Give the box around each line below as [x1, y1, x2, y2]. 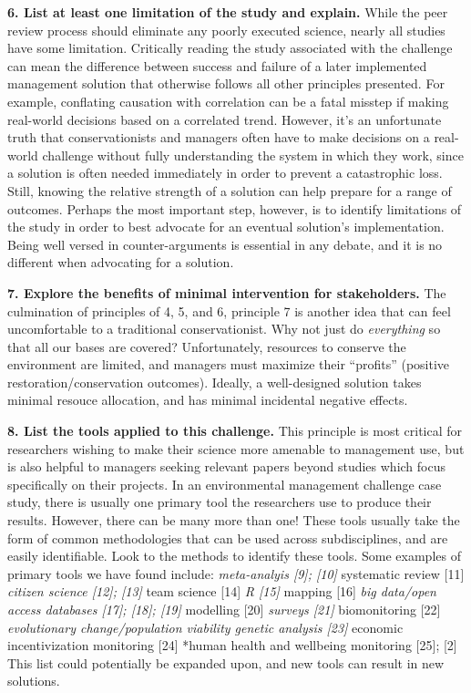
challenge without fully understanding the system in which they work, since [42, 145, 464, 164]
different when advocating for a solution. [7, 253, 234, 272]
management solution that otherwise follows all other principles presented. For [7, 74, 445, 93]
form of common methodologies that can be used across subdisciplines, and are [7, 528, 448, 547]
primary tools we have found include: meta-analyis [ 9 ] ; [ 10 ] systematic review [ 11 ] [7, 564, 465, 583]
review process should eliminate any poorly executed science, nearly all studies [7, 20, 445, 39]
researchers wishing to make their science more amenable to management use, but [7, 439, 465, 458]
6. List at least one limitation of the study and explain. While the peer [7, 3, 448, 21]
